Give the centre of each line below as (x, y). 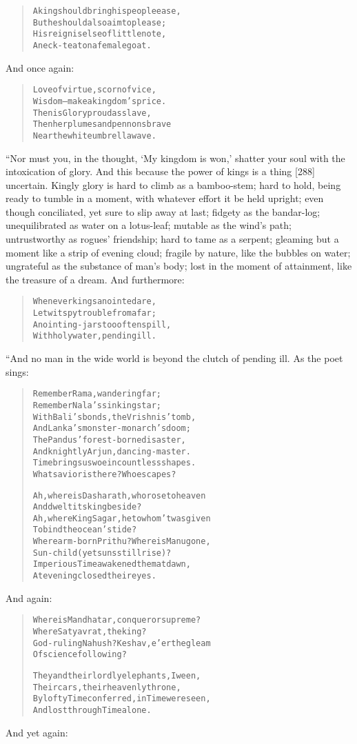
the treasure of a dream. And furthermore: (95, 279)
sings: (17, 371)
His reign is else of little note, (100, 34)
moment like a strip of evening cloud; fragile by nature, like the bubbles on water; (178, 252)
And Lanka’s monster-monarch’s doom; (112, 429)
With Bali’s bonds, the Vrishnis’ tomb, (114, 417)
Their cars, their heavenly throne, (107, 687)
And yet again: (37, 732)
